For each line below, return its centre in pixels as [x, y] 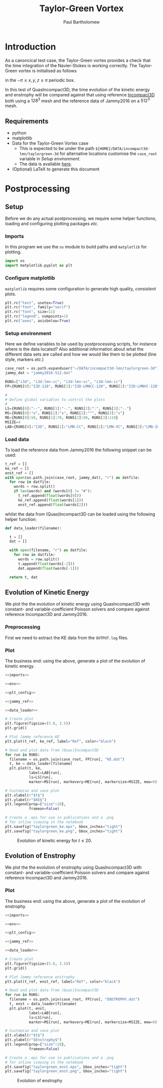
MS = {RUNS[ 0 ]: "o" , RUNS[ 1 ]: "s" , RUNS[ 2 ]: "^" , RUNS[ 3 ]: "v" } [65, 413]
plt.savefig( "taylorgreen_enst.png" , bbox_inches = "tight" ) [66, 1071]
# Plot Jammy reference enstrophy [40, 977]
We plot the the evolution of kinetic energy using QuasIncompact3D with [78, 604]
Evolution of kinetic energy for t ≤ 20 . [55, 840]
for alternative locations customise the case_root [108, 153]
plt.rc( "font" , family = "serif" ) [38, 307]
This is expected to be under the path [57, 149]
